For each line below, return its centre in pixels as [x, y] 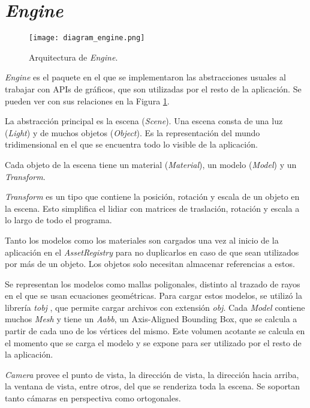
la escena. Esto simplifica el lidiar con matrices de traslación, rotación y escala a [152, 208]
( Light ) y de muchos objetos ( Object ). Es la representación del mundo [133, 132]
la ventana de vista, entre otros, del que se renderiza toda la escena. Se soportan [153, 386]
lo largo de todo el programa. [58, 220]
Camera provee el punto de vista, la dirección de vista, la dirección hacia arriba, [152, 374]
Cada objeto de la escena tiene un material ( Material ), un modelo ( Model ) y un [151, 164]
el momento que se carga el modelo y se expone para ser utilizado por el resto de [153, 342]
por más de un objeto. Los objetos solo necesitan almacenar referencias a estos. [150, 264]
